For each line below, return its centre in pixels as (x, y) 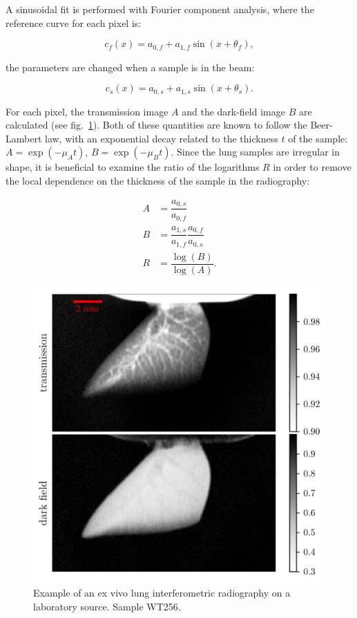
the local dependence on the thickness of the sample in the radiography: (158, 181)
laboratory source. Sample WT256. (107, 606)
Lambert (24, 138)
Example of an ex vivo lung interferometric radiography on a (162, 593)
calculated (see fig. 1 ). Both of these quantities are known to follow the (156, 125)
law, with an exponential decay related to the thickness (162, 138)
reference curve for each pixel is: (74, 22)
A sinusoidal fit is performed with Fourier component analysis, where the (160, 9)
